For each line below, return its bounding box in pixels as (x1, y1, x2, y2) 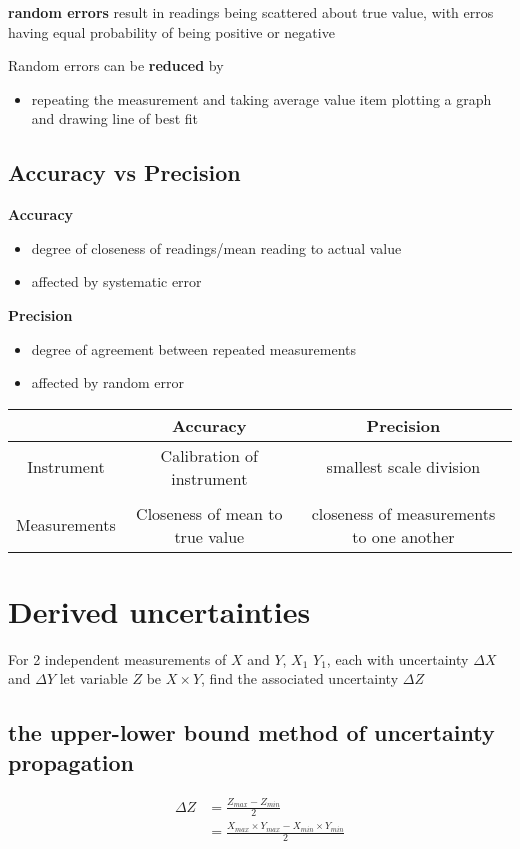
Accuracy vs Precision (8, 157, 241, 188)
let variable (59, 668, 128, 689)
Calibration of (160, 443, 259, 467)
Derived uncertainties (8, 590, 311, 631)
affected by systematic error (31, 271, 202, 292)
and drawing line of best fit (31, 108, 198, 129)
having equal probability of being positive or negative (8, 21, 335, 42)
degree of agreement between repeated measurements (31, 338, 356, 359)
